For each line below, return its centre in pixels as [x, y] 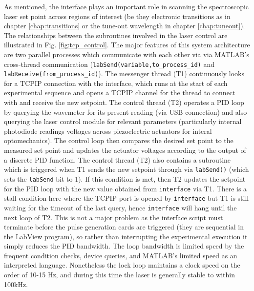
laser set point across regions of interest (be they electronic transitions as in [117, 16]
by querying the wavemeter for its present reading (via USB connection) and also [126, 112]
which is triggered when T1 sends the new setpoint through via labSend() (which [127, 169]
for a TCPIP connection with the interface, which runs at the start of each [116, 83]
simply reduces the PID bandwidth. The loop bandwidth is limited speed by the [124, 246]
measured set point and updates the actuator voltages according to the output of [125, 150]
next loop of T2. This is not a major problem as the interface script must [114, 217]
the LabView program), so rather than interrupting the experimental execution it [126, 236]
